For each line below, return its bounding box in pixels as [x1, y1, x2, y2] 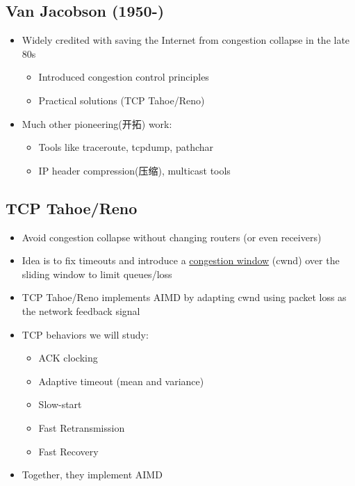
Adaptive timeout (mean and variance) [38, 373, 204, 388]
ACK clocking [38, 350, 98, 365]
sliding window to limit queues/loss [22, 266, 172, 281]
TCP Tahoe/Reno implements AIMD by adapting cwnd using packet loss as [22, 290, 347, 305]
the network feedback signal [22, 303, 140, 318]
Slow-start [38, 397, 82, 412]
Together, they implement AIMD [22, 467, 163, 482]
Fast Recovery [38, 444, 99, 458]
